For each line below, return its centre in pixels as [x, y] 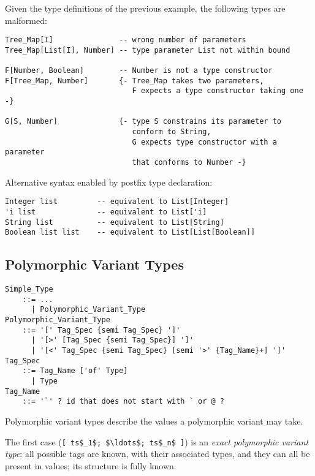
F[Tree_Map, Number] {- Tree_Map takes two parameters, [135, 81]
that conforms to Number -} [189, 163]
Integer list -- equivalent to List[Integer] [117, 202]
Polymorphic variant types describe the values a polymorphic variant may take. [154, 421]
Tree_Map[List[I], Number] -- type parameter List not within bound [148, 50]
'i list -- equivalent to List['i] [106, 212]
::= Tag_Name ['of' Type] [75, 371]
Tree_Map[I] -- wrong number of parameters [126, 40]
